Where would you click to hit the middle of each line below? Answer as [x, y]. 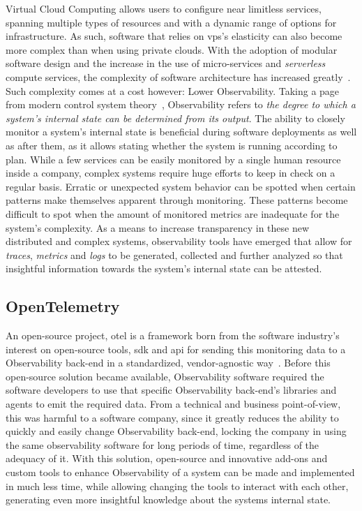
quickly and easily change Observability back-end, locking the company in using [176, 431]
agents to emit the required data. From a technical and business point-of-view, [173, 404]
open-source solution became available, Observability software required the [165, 376]
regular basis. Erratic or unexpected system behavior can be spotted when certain [181, 186]
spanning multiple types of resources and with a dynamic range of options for [171, 22]
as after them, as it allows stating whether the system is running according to [172, 145]
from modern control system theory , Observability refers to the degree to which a [181, 104]
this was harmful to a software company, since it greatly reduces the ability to [172, 417]
